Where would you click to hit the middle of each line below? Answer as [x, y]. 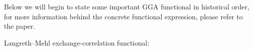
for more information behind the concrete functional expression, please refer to [124, 16]
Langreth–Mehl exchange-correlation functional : [77, 42]
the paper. [20, 26]
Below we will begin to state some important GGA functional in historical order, [127, 6]
